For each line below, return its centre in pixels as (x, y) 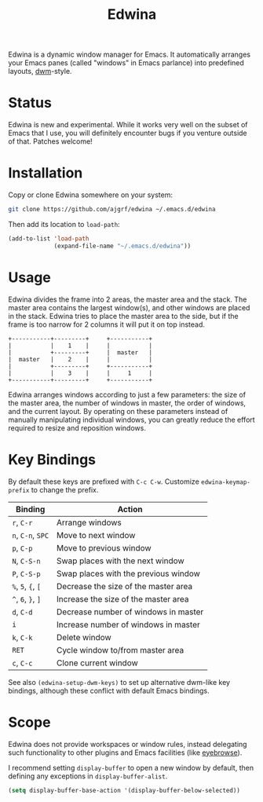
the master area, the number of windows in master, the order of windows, (127, 403)
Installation (46, 173)
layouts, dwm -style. (40, 71)
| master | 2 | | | (80, 359)
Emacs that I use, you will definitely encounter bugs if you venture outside (128, 133)
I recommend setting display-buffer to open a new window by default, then (131, 767)
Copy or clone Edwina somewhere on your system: (91, 195)
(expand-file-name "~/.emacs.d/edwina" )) (122, 246)
